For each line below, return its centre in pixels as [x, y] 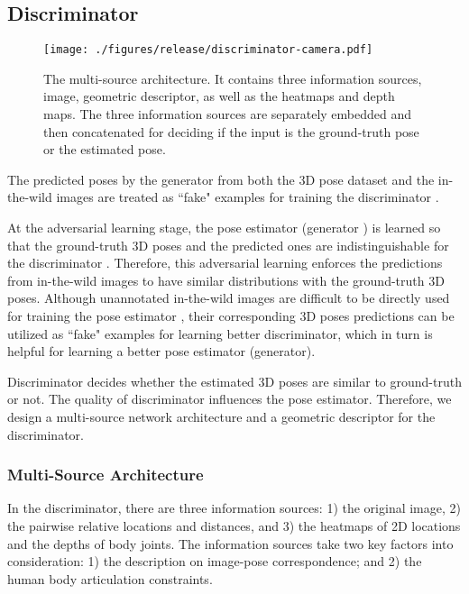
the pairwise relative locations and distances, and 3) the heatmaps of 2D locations [234, 525]
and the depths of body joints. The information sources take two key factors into [230, 543]
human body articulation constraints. [110, 578]
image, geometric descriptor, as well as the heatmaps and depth [219, 96]
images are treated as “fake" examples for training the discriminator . [248, 197]
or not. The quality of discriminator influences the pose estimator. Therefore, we [230, 399]
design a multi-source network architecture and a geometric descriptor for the [221, 416]
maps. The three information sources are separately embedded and [228, 114]
